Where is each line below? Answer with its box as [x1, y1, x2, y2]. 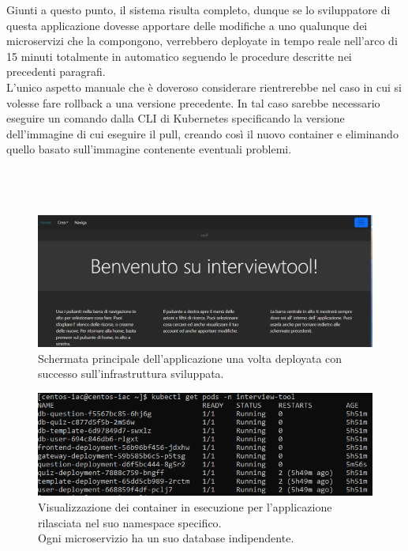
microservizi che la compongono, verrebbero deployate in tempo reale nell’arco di [6, 32, 398, 49]
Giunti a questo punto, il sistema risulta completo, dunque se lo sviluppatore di [6, 2, 391, 17]
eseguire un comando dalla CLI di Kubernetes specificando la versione [6, 110, 345, 126]
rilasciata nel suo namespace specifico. [38, 514, 222, 530]
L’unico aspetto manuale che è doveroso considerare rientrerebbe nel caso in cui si [6, 78, 402, 95]
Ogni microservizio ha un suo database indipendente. [38, 530, 294, 546]
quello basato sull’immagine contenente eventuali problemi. [6, 141, 292, 157]
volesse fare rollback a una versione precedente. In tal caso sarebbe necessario [6, 94, 380, 111]
